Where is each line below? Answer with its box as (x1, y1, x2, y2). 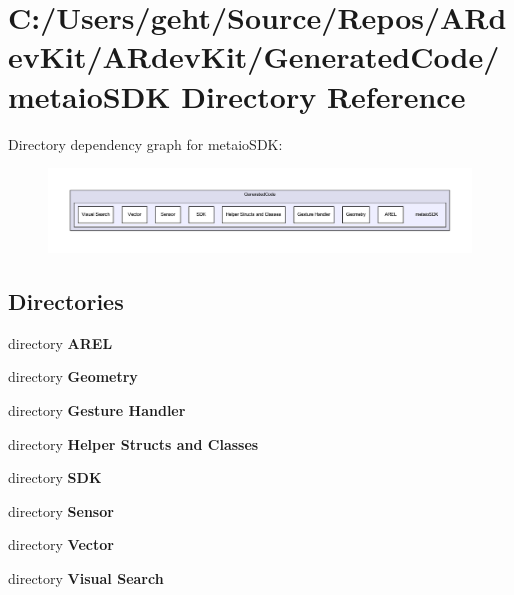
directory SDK (8, 467, 102, 488)
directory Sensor (8, 500, 114, 521)
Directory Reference (181, 75, 466, 116)
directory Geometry (8, 366, 138, 387)
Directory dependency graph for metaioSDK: (8, 133, 283, 154)
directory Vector (8, 534, 114, 555)
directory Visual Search (8, 567, 164, 588)
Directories (8, 285, 124, 316)
